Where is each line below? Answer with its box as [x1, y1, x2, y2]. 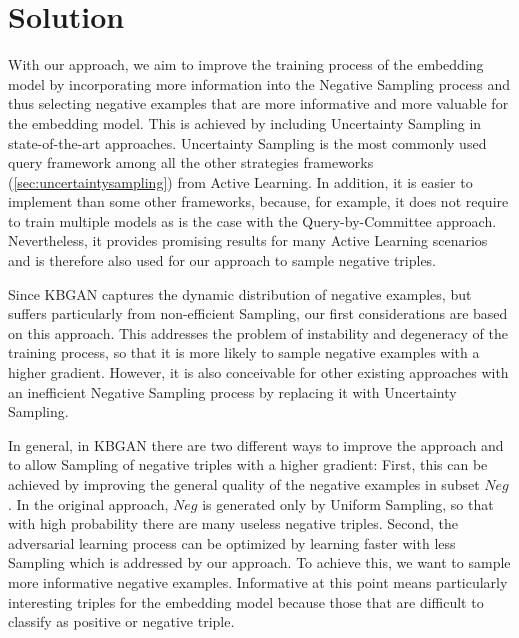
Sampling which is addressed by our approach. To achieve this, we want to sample [8, 552, 511, 573]
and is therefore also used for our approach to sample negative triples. [8, 250, 437, 271]
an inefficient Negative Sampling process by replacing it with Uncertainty [8, 381, 457, 402]
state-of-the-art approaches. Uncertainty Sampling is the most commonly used [8, 132, 487, 153]
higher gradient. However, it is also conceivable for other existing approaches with [8, 362, 509, 383]
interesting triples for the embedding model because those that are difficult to [8, 591, 484, 612]
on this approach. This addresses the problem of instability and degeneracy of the [8, 322, 508, 343]
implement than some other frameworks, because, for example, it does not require [8, 191, 509, 212]
